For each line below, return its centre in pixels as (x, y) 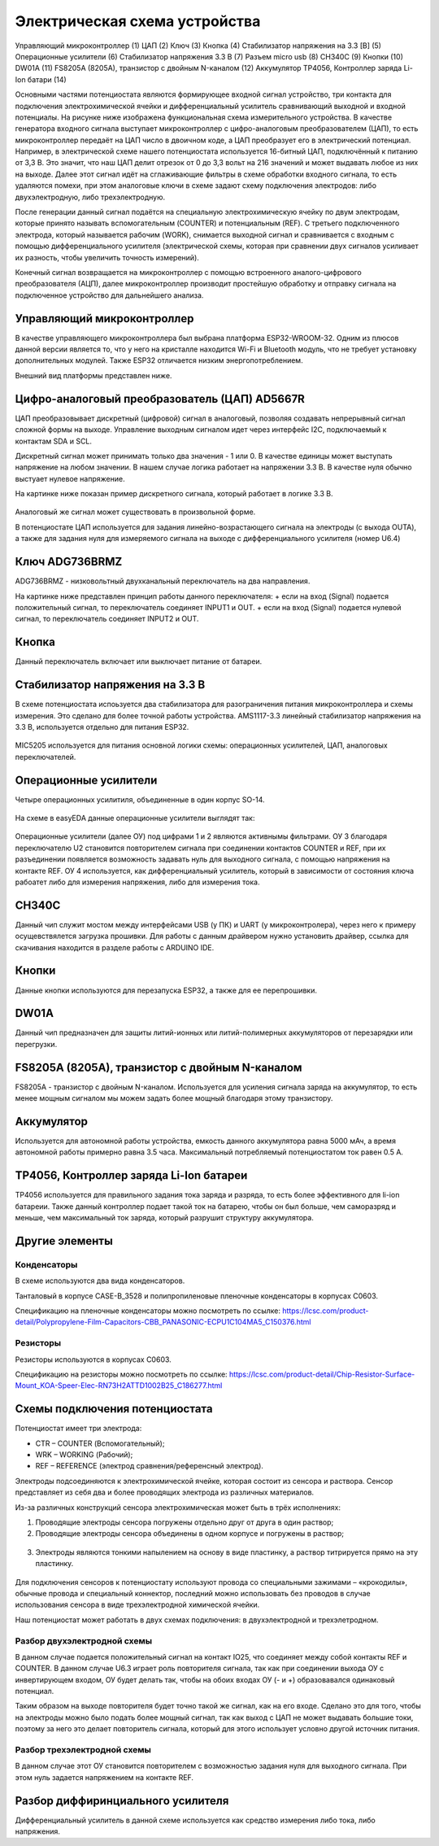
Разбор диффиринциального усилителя (122, 1801)
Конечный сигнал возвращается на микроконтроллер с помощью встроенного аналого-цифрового (188, 272)
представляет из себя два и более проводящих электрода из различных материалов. (165, 1492)
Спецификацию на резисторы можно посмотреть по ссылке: (121, 1374)
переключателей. (46, 757)
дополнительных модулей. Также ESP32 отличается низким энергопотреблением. (159, 360)
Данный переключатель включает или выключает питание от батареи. (139, 661)
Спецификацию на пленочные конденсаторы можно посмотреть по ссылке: (148, 1311)
